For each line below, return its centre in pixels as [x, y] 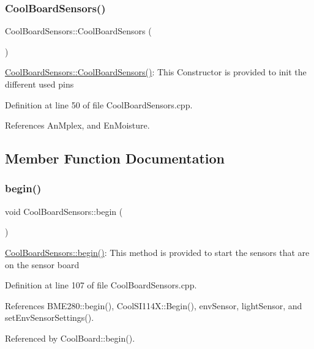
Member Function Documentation [115, 158]
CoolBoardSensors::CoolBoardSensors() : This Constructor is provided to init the [156, 72]
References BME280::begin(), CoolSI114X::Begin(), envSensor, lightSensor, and [154, 305]
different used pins [39, 84]
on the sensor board [42, 264]
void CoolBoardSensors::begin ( [64, 211]
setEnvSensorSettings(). [50, 317]
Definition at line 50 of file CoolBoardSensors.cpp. [99, 104]
